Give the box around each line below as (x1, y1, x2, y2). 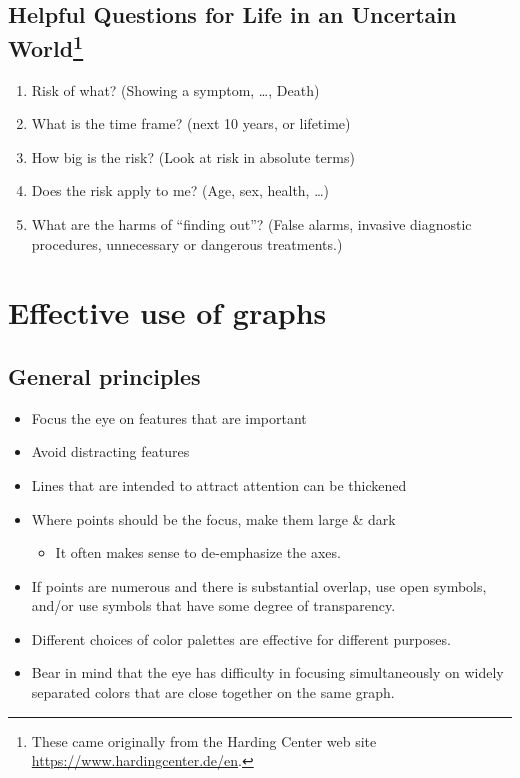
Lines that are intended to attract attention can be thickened (31, 474, 407, 495)
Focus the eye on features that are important (31, 407, 307, 428)
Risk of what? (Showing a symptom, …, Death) (31, 79, 320, 100)
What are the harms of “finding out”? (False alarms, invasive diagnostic (31, 213, 472, 234)
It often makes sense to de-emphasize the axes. (55, 542, 341, 563)
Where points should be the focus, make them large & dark (31, 508, 396, 529)
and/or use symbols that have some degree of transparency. (31, 595, 396, 616)
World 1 (8, 28, 84, 63)
